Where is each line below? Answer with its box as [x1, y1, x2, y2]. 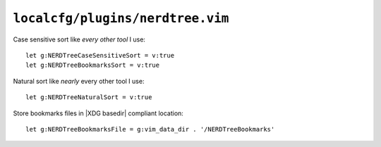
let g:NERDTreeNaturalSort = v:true [25, 94, 152, 101]
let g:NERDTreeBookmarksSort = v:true [25, 61, 160, 70]
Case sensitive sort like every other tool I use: [13, 35, 146, 44]
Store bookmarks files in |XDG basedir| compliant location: [13, 109, 183, 117]
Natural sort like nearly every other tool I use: [13, 77, 145, 85]
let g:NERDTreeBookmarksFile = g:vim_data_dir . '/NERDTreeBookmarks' [25, 125, 275, 133]
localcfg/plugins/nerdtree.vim [13, 11, 229, 26]
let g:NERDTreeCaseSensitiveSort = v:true [25, 51, 175, 59]
